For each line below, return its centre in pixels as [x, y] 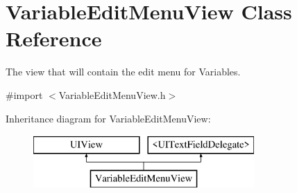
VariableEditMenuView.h [112, 94]
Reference [54, 38]
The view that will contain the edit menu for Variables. [123, 72]
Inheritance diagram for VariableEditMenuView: [108, 118]
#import [24, 94]
